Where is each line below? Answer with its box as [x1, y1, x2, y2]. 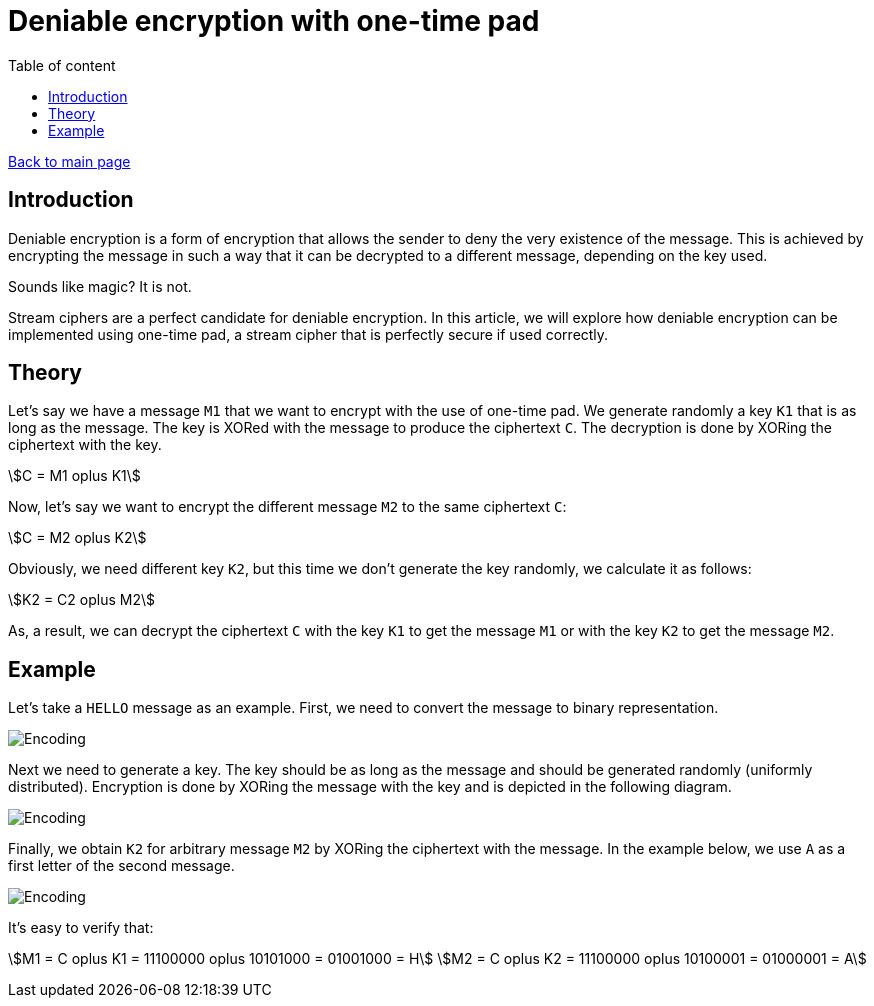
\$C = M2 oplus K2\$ [8, 529, 147, 547]
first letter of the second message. [8, 857, 235, 875]
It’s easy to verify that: [8, 919, 154, 937]
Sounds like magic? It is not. [8, 277, 192, 295]
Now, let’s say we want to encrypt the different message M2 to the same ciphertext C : [8, 498, 567, 516]
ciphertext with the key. [8, 436, 162, 454]
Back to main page [8, 152, 131, 170]
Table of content [8, 56, 116, 74]
